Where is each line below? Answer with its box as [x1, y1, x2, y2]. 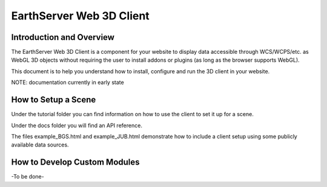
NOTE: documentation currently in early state [11, 79, 124, 86]
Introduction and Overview [11, 32, 115, 42]
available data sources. [11, 141, 69, 148]
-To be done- [11, 173, 45, 180]
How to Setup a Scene [11, 94, 96, 105]
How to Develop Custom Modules [11, 157, 140, 168]
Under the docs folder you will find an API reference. [11, 122, 142, 129]
